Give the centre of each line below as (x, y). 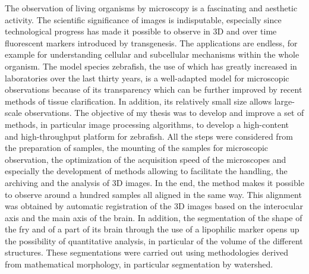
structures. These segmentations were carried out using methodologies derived (147, 252)
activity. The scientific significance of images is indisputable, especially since (143, 19)
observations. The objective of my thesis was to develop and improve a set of (164, 113)
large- (284, 101)
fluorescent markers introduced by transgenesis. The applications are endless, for (151, 42)
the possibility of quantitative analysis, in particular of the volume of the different (154, 240)
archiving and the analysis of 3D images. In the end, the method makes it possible (154, 182)
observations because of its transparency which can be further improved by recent (154, 89)
